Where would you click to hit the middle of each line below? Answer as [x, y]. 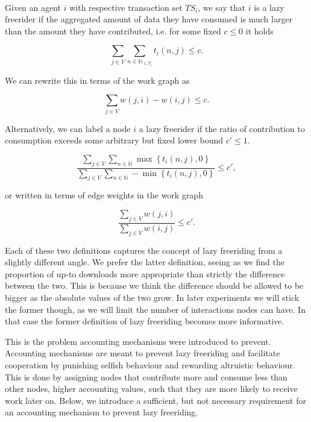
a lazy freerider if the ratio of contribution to [222, 128]
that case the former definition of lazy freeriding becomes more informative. [145, 321]
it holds [259, 30]
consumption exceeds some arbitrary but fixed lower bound [114, 140]
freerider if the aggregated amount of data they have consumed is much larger [149, 19]
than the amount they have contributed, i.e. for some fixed [113, 30]
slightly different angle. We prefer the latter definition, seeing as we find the [145, 262]
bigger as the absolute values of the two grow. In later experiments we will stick [152, 298]
